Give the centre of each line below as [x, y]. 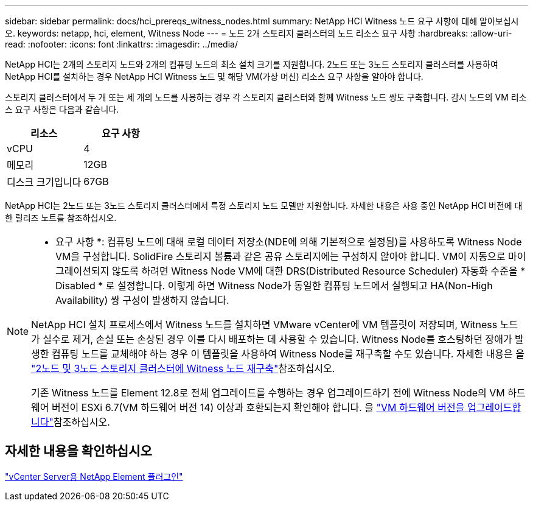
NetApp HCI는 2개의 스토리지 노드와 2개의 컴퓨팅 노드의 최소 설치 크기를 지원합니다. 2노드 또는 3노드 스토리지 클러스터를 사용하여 [252, 64]
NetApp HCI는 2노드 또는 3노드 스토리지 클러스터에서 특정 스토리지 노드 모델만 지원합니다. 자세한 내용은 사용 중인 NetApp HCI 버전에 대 [264, 206]
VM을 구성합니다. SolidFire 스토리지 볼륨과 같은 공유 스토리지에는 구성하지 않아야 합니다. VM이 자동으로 [280, 256]
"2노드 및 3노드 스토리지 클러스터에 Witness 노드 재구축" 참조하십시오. [183, 368]
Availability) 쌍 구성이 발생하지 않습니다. [142, 300]
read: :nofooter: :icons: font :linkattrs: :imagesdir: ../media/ [121, 44]
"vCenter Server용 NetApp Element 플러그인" [94, 476]
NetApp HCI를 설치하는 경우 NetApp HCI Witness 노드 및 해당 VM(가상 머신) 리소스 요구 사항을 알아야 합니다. [214, 76]
